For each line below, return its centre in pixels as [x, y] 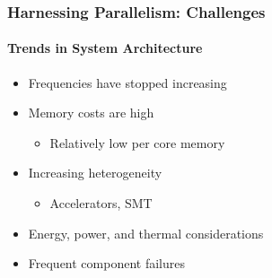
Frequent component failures [106, 263]
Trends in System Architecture [105, 48]
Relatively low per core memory [137, 142]
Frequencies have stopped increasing [127, 82]
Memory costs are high [91, 113]
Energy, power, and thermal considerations [146, 233]
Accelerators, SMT [101, 203]
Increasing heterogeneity [95, 173]
